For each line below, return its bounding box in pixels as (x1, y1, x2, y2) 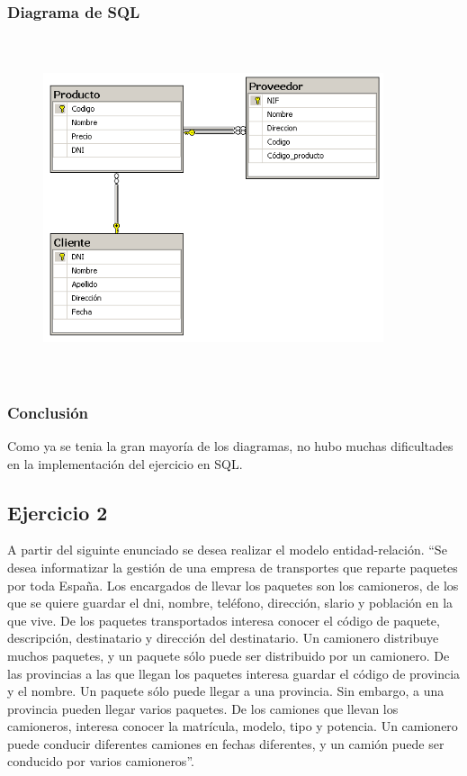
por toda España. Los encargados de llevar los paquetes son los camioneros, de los (7, 575, 459, 594)
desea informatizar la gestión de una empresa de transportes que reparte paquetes (7, 557, 458, 576)
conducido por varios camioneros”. (7, 752, 194, 771)
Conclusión (7, 401, 88, 423)
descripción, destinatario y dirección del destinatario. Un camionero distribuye (7, 628, 439, 647)
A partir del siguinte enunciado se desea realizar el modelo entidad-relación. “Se (7, 540, 447, 559)
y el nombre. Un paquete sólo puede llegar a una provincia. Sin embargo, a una (7, 681, 445, 700)
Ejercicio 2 (7, 498, 108, 526)
